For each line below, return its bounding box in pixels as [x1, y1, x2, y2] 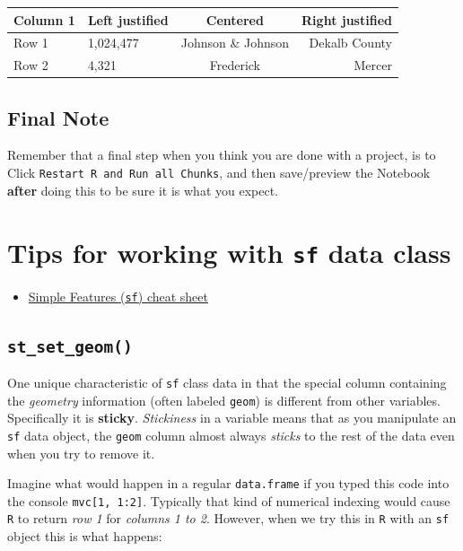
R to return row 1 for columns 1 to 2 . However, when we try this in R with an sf [7, 509, 450, 528]
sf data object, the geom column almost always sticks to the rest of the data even [7, 425, 455, 444]
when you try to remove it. [7, 443, 155, 462]
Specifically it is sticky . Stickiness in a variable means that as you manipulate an [7, 408, 457, 427]
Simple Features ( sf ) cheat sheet [28, 286, 208, 305]
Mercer [354, 56, 392, 74]
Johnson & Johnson [180, 33, 290, 52]
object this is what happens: [7, 527, 162, 546]
